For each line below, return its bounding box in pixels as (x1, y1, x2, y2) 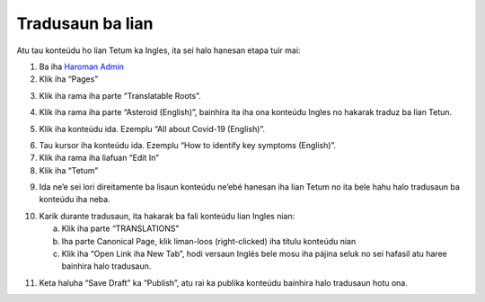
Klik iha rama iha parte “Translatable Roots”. (39, 90, 201, 101)
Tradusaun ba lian (16, 13, 154, 33)
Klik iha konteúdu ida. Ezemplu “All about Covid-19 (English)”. (39, 123, 265, 134)
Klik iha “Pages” (39, 74, 99, 84)
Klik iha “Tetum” (39, 164, 99, 175)
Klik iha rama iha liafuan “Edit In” (39, 153, 160, 164)
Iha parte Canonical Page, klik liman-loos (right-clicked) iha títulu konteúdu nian (61, 235, 357, 246)
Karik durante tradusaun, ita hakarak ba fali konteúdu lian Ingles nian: (39, 210, 295, 221)
